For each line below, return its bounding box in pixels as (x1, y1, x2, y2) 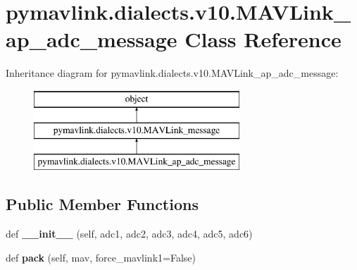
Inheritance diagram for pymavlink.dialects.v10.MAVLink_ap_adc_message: (6, 66, 339, 80)
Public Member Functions (6, 193, 199, 215)
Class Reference (184, 25, 342, 54)
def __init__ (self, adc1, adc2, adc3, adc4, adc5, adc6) (6, 226, 253, 241)
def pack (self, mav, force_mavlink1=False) (6, 250, 196, 264)
